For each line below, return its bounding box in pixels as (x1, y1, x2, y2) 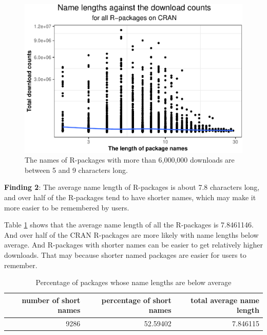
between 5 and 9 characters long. (25, 164, 128, 175)
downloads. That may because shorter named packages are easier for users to (4, 250, 246, 260)
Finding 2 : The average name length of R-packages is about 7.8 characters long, (4, 182, 260, 192)
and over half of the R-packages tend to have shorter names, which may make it (4, 192, 256, 203)
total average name (190, 294, 259, 305)
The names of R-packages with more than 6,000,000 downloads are (25, 154, 235, 165)
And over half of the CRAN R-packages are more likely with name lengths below (4, 229, 259, 240)
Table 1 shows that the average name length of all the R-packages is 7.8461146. (4, 219, 254, 230)
